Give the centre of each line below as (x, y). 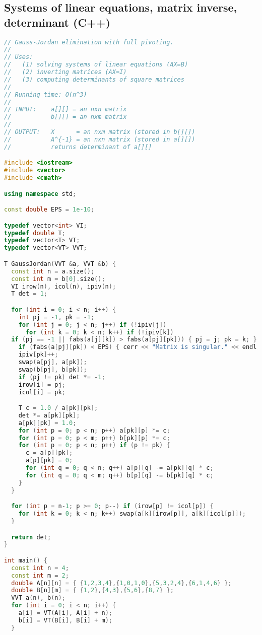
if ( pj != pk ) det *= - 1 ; (62, 377)
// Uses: (19, 57)
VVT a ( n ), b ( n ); (38, 598)
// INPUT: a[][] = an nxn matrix (65, 110)
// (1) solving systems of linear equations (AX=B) (96, 65)
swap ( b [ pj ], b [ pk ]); (53, 369)
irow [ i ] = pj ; (42, 384)
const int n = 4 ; (40, 568)
